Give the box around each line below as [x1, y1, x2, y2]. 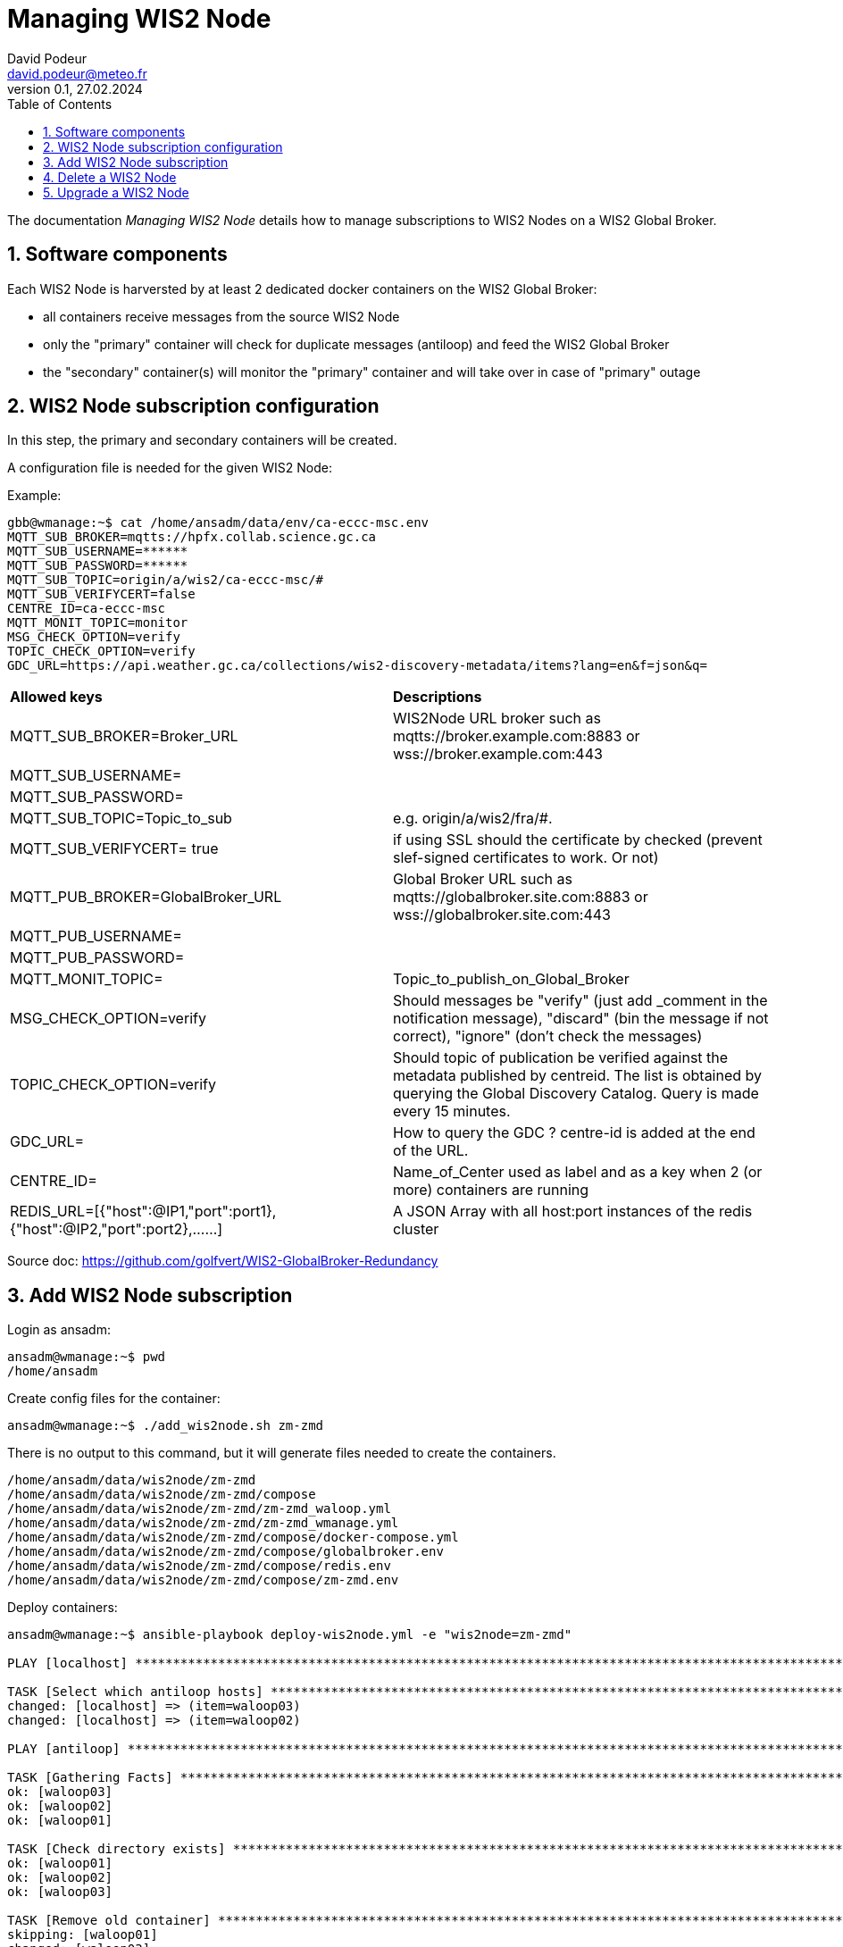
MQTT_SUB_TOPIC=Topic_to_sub [10, 809, 232, 828]
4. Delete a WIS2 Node [43, 169, 177, 185]
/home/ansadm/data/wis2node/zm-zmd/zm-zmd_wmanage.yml [7, 1516, 399, 1531]
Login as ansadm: [7, 1322, 111, 1338]
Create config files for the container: [7, 1391, 221, 1407]
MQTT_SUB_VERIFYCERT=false [7, 587, 196, 602]
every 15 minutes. [393, 1102, 511, 1121]
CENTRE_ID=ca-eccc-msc [7, 601, 166, 616]
